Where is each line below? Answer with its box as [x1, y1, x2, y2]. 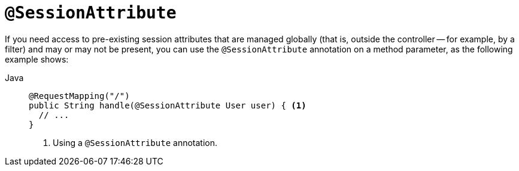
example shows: [5, 54, 69, 64]
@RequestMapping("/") [29, 91, 130, 101]
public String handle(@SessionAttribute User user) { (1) [29, 100, 306, 110]
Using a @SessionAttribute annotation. [53, 137, 218, 148]
